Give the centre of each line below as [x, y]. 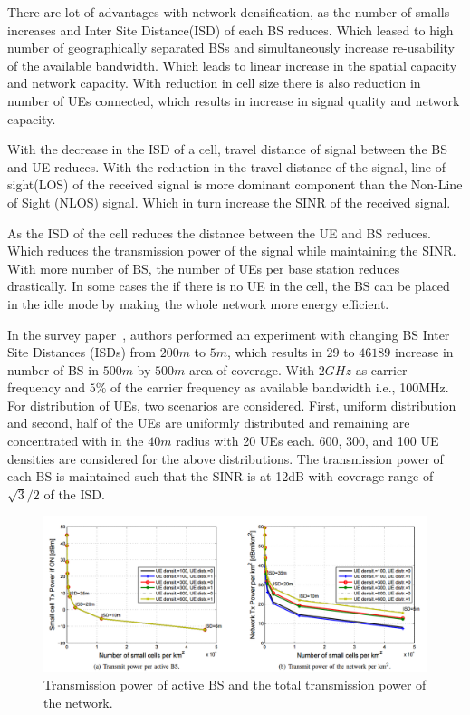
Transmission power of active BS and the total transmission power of [235, 685]
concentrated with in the [76, 441]
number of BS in [53, 369]
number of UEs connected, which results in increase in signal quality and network [234, 100]
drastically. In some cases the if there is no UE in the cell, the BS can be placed [229, 286]
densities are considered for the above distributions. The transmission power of [225, 458]
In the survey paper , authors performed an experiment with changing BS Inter [229, 334]
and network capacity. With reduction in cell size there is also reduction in [214, 83]
